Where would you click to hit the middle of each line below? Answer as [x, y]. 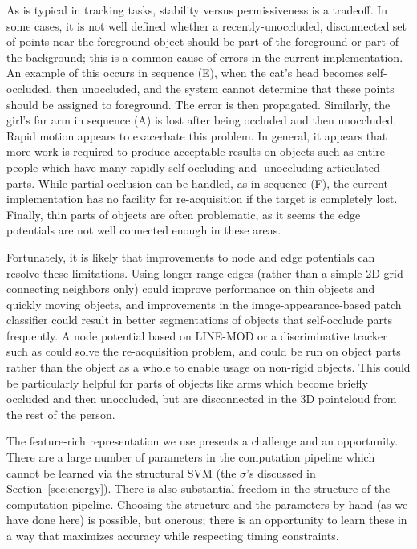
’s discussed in [281, 472]
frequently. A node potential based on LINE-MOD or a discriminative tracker [197, 335]
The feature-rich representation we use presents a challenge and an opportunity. [202, 441]
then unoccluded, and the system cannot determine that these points [225, 88]
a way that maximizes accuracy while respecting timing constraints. [173, 535]
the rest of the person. [61, 414]
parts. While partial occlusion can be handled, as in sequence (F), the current [197, 183]
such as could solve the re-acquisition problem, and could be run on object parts [204, 351]
